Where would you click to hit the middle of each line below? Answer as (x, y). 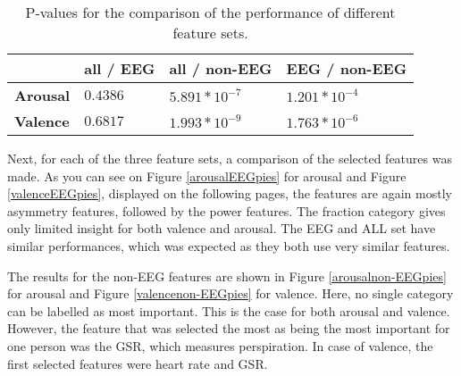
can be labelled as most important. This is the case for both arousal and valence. (229, 310)
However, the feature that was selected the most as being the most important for (229, 328)
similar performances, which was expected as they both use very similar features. (229, 245)
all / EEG (120, 68)
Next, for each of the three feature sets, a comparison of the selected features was (230, 158)
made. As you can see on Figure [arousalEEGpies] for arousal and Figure (207, 175)
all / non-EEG (221, 68)
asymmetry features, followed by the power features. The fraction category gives (226, 210)
